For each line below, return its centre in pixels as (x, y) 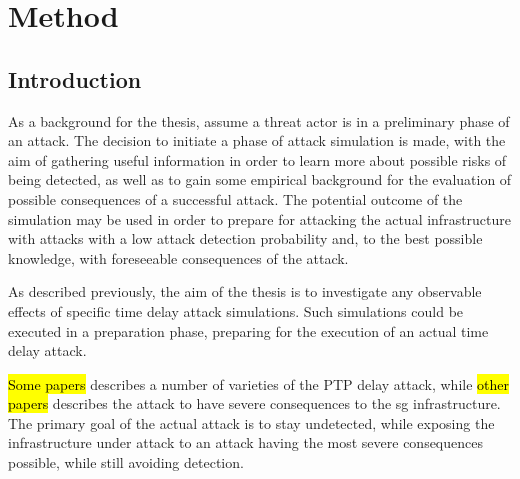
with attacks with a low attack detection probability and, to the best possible (245, 238)
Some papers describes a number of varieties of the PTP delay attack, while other (258, 383)
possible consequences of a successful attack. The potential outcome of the (235, 198)
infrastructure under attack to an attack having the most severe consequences (245, 442)
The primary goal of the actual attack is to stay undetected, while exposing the (251, 422)
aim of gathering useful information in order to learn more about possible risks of (257, 159)
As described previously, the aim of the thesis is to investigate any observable (245, 291)
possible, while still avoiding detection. (126, 462)
